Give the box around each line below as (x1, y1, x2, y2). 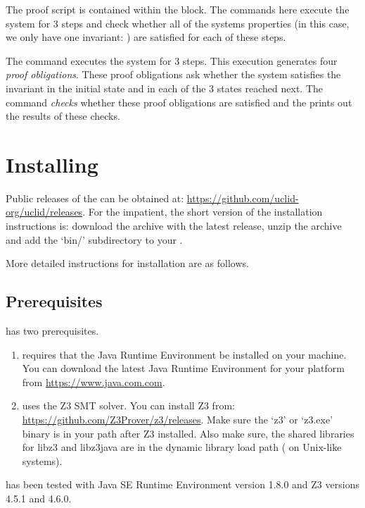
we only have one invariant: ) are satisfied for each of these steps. (6, 30, 286, 44)
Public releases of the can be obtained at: (6, 190, 184, 205)
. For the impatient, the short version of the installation (82, 204, 323, 219)
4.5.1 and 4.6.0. (6, 490, 72, 505)
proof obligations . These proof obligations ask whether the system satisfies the (6, 67, 341, 82)
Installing (6, 149, 98, 178)
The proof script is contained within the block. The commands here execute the (6, 2, 350, 16)
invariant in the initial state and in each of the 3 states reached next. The (6, 80, 324, 95)
